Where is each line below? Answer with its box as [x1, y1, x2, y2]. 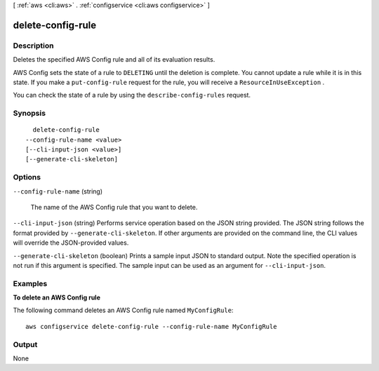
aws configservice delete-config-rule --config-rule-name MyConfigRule [25, 323, 277, 330]
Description [13, 41, 54, 50]
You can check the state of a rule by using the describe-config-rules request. [13, 91, 251, 100]
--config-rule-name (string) [13, 187, 103, 196]
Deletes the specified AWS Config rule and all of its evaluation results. [13, 55, 215, 64]
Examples [13, 278, 48, 288]
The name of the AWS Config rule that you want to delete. [30, 203, 198, 211]
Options [13, 173, 41, 182]
